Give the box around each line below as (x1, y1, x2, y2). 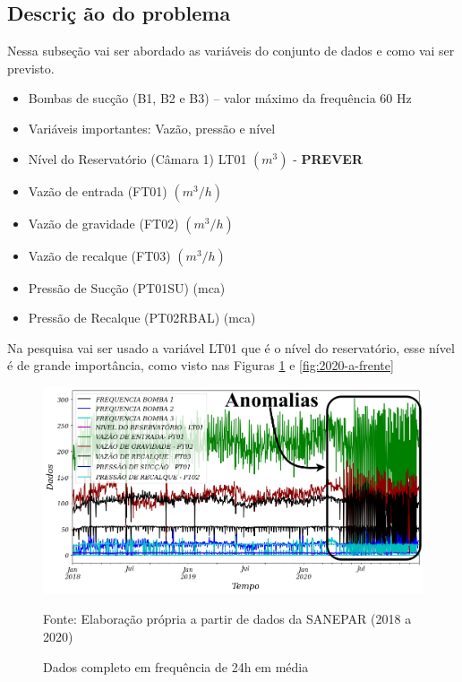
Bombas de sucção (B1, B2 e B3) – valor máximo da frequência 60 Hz (28, 89, 412, 108)
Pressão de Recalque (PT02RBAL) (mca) (28, 308, 256, 327)
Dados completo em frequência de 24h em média (43, 657, 309, 676)
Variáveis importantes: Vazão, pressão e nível (28, 118, 276, 137)
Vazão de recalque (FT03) (28, 246, 171, 264)
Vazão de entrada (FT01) (28, 181, 167, 200)
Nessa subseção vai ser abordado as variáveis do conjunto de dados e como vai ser (7, 41, 455, 60)
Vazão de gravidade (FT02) (28, 213, 179, 232)
